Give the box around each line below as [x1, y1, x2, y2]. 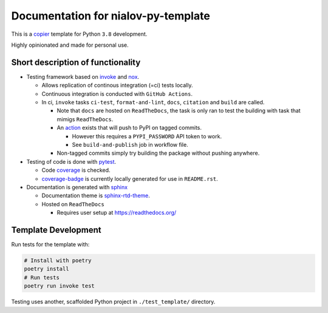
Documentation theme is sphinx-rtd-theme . [41, 192, 150, 200]
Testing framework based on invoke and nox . [26, 73, 140, 80]
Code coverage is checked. [41, 167, 111, 174]
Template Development [11, 224, 101, 235]
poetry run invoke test [24, 283, 95, 289]
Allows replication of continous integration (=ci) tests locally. [41, 82, 193, 89]
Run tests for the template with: [11, 241, 90, 248]
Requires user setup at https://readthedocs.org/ [56, 209, 177, 217]
